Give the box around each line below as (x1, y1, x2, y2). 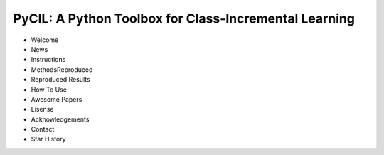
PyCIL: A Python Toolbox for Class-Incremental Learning (13, 11, 356, 26)
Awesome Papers (31, 95, 82, 103)
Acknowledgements (31, 114, 90, 124)
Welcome (31, 36, 59, 44)
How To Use (31, 85, 68, 94)
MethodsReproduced (31, 65, 93, 74)
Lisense (31, 105, 54, 114)
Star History (31, 135, 67, 144)
